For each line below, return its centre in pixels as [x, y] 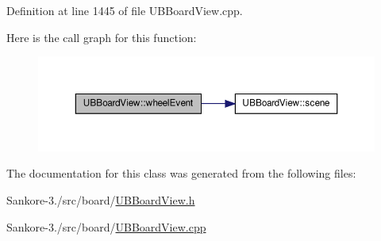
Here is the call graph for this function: [102, 37]
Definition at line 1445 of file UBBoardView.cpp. [125, 10]
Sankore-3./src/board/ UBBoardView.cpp [106, 226]
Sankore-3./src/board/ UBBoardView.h [101, 199]
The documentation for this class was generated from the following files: [181, 173]
